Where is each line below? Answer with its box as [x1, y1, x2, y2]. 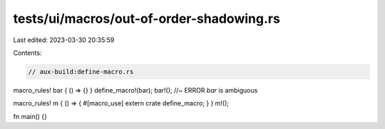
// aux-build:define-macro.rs [28, 68, 134, 76]
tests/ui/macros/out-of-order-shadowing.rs [13, 11, 281, 26]
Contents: [13, 48, 42, 57]
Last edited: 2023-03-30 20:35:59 [13, 36, 115, 44]
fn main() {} [13, 112, 48, 120]
